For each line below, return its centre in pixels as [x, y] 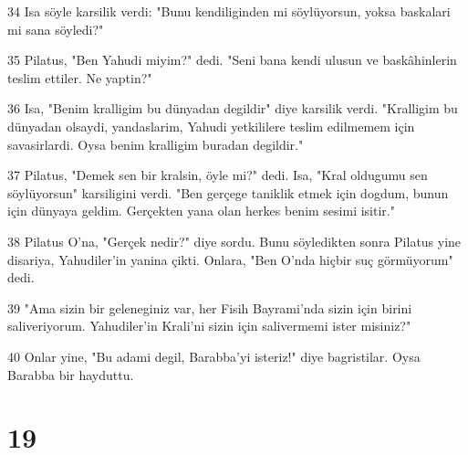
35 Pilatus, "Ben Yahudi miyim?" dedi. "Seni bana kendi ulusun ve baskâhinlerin [232, 60]
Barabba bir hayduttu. [71, 374]
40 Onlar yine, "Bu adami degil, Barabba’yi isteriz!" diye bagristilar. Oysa [214, 356]
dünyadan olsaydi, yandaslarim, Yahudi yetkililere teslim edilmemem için [211, 126]
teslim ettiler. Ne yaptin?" [80, 77]
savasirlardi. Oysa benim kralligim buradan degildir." [156, 144]
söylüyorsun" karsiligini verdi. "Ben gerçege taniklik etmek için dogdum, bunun [228, 192]
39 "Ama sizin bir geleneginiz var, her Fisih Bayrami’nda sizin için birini [210, 307]
